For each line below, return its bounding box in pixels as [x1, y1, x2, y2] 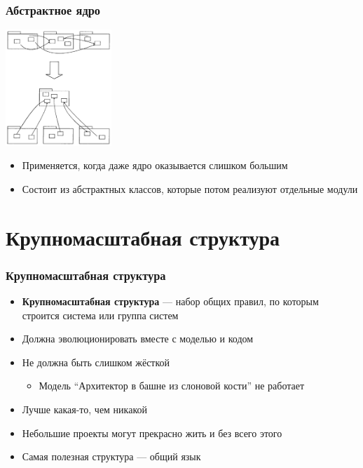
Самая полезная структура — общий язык [22, 449, 201, 464]
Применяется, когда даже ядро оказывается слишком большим [22, 158, 288, 173]
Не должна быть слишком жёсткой [22, 354, 170, 369]
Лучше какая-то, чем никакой [22, 401, 147, 416]
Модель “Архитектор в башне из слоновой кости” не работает [39, 378, 305, 393]
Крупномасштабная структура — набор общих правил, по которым [22, 293, 319, 308]
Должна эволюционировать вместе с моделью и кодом [22, 331, 254, 346]
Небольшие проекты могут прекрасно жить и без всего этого [22, 425, 282, 440]
